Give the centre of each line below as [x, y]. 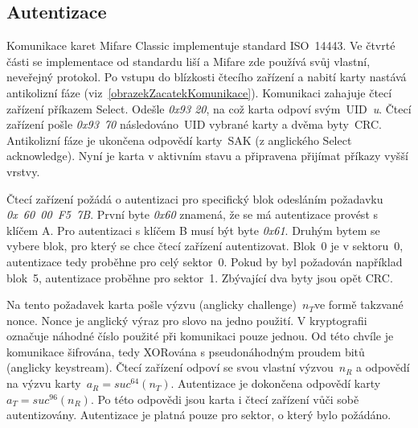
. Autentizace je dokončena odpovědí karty [276, 383]
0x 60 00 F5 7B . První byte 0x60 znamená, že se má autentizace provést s [193, 214]
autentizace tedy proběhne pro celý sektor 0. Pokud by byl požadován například [205, 261]
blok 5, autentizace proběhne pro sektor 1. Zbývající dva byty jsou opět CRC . [200, 277]
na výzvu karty [44, 383]
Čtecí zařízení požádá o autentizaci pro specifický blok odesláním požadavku [195, 198]
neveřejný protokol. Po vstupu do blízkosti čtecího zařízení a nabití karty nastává [207, 77]
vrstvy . [23, 171]
